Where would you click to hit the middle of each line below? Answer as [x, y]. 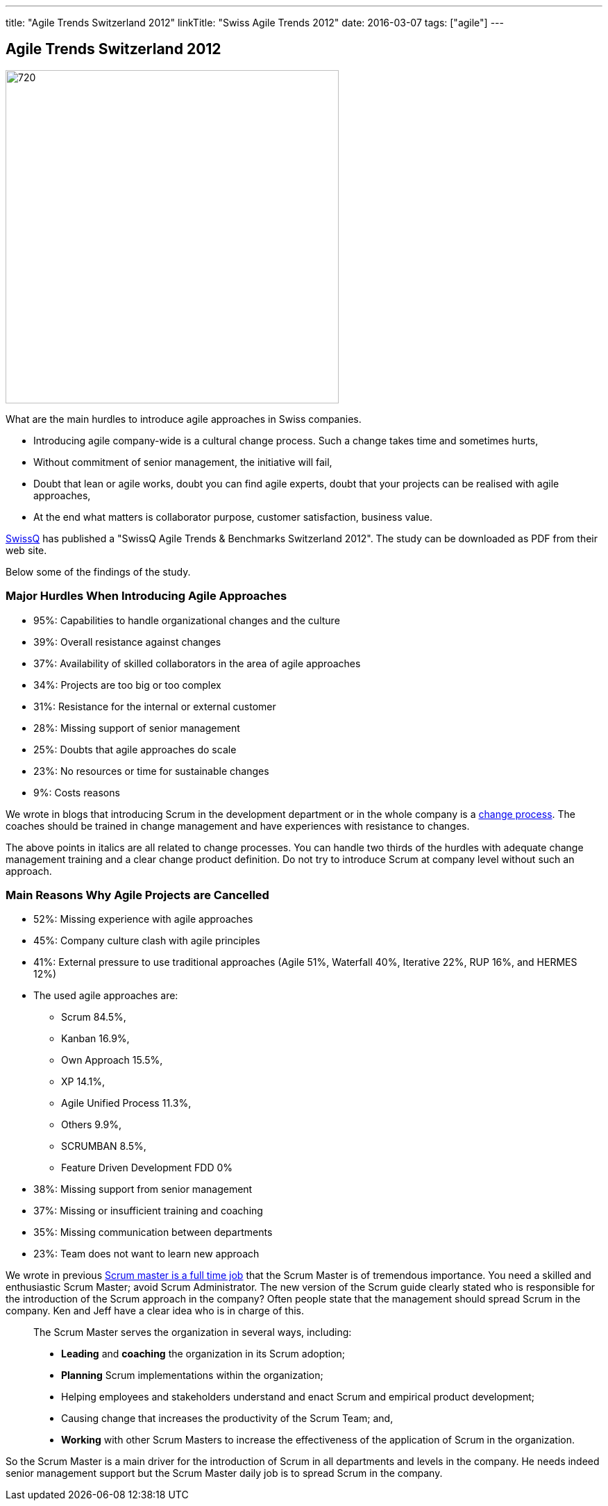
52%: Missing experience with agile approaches [143, 919]
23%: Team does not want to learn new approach [146, 1254]
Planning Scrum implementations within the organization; [192, 1375]
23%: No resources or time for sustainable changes [151, 771]
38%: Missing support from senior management [143, 1189]
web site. [26, 550]
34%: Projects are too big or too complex [127, 685]
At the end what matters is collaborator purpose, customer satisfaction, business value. [233, 517]
